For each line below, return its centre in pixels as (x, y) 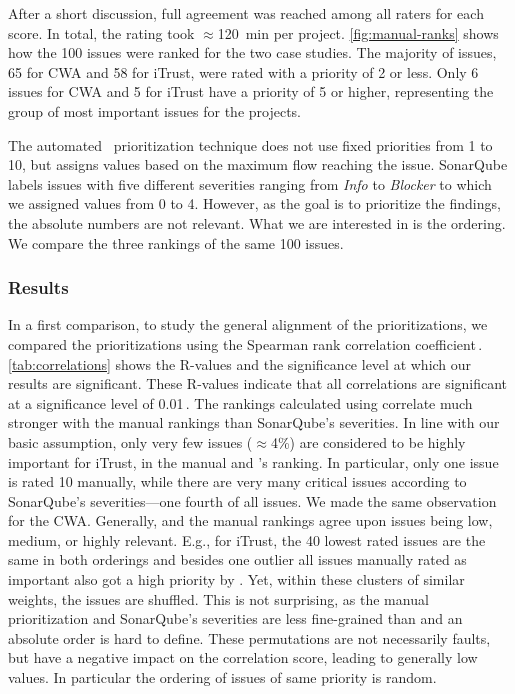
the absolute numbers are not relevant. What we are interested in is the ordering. (257, 222)
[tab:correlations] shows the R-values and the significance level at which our (240, 363)
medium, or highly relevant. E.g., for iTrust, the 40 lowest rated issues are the (247, 539)
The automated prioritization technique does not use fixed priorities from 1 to (250, 144)
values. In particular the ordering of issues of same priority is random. (222, 677)
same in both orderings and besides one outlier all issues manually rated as (237, 559)
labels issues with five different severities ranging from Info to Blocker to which (250, 183)
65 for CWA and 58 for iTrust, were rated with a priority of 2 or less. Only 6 (243, 71)
